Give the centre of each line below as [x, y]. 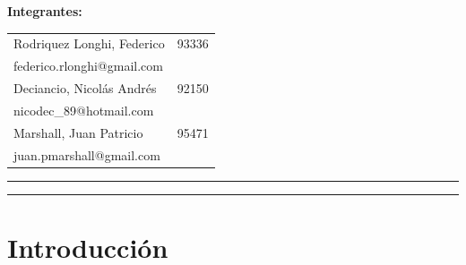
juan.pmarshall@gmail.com [87, 154]
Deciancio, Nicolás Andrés [85, 88]
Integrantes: [45, 11]
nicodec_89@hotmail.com [84, 110]
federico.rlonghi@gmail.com [88, 66]
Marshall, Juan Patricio [78, 132]
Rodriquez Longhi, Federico [89, 43]
